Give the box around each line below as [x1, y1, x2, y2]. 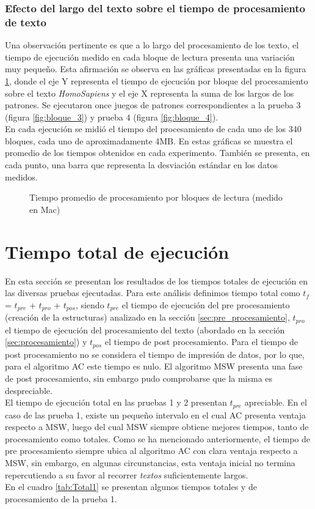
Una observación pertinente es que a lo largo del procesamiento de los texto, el [5, 39, 299, 51]
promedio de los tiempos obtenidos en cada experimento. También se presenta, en [5, 146, 310, 159]
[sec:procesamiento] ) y [5, 335, 87, 348]
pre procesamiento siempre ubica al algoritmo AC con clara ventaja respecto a [5, 444, 298, 457]
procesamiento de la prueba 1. [5, 492, 117, 505]
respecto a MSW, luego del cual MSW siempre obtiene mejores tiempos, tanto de [5, 420, 309, 433]
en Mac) [29, 202, 60, 215]
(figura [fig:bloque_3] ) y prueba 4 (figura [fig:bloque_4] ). [5, 110, 219, 123]
